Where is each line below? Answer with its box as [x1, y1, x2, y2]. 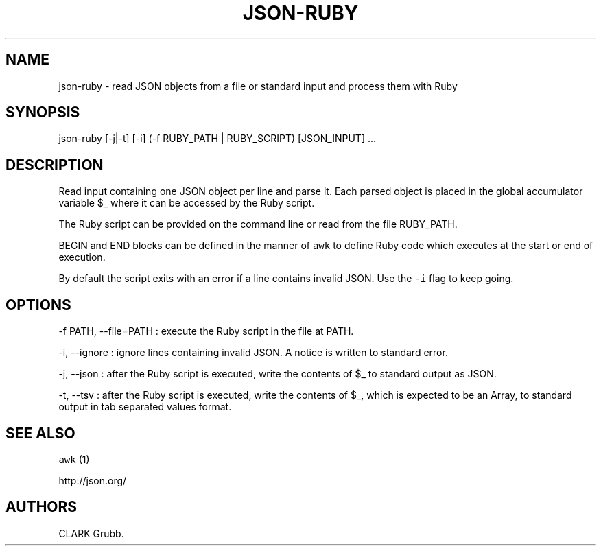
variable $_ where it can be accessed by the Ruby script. [58, 197, 315, 209]
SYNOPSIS [5, 104, 80, 121]
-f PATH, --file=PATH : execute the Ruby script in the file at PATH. [58, 325, 354, 338]
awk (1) [58, 453, 90, 465]
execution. [58, 251, 106, 263]
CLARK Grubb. [58, 527, 124, 539]
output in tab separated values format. [58, 401, 232, 413]
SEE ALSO [5, 424, 75, 442]
